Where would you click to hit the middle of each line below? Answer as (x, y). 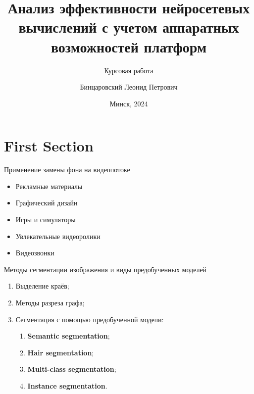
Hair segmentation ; (61, 352)
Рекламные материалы (49, 186)
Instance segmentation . (67, 385)
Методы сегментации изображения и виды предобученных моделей (105, 269)
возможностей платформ (129, 46)
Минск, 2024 (129, 103)
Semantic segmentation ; (69, 336)
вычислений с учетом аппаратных (129, 27)
